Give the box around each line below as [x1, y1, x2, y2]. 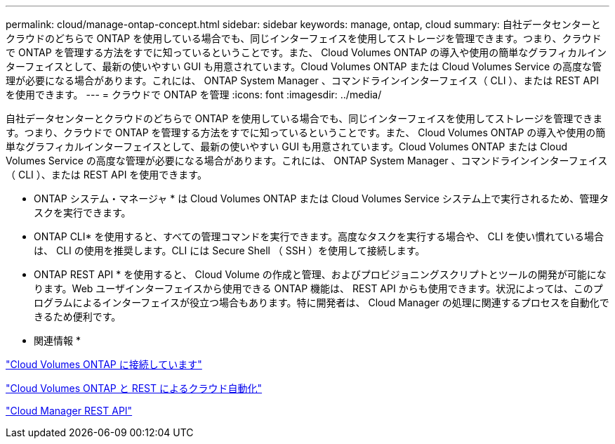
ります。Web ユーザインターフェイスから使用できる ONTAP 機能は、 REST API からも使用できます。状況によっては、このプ [34, 282, 603, 294]
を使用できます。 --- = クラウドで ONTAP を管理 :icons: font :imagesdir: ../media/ [6, 89, 382, 100]
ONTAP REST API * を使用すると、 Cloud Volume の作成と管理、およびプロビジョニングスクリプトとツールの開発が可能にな [34, 268, 607, 280]
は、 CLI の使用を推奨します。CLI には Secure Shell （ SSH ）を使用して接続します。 [34, 244, 425, 256]
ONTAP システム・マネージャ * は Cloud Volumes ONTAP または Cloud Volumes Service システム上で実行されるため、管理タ [34, 192, 609, 204]
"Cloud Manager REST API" [6, 405, 133, 417]
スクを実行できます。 [34, 207, 131, 218]
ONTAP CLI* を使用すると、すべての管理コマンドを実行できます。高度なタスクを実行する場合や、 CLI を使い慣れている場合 [34, 230, 604, 242]
